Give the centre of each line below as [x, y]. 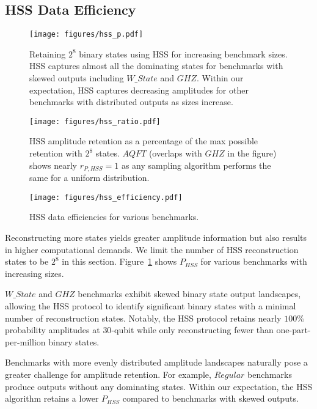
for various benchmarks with [254, 261]
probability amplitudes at [53, 330]
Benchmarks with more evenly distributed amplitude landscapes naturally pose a [156, 362]
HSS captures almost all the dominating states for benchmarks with [156, 66]
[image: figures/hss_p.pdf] [86, 35]
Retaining [48, 53]
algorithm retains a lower [52, 398]
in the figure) [252, 153]
